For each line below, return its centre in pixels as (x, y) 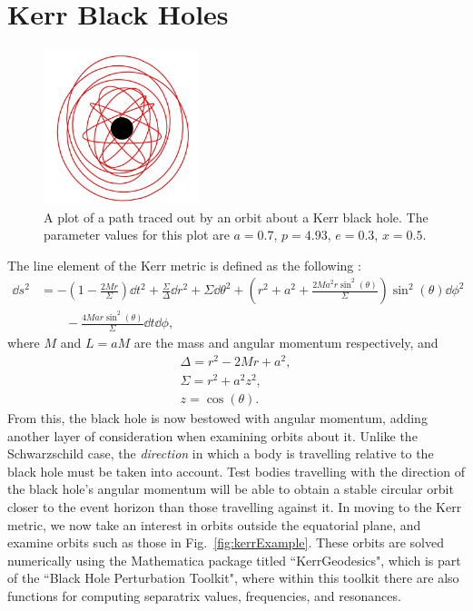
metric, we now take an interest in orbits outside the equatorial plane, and (214, 524)
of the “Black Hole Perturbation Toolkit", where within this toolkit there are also (233, 578)
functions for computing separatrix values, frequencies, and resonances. (204, 595)
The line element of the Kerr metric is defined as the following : (184, 265)
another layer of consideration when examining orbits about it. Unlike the (212, 435)
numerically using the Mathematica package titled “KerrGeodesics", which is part (234, 560)
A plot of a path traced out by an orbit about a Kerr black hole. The (236, 217)
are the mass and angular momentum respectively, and (286, 343)
